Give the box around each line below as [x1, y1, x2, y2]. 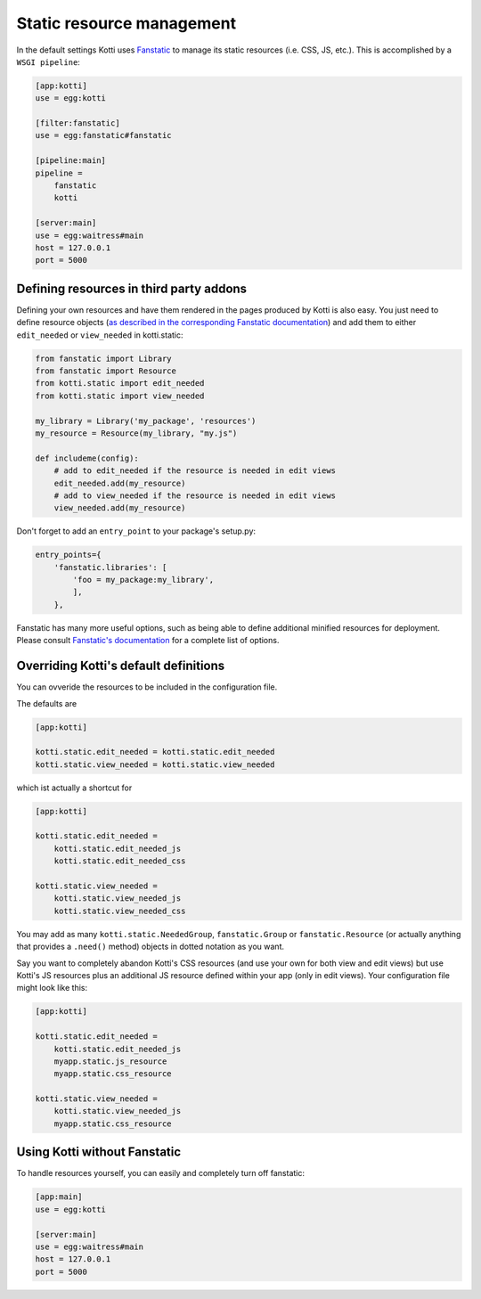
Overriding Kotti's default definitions [16, 658, 225, 674]
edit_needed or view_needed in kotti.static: [16, 330, 183, 340]
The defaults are [16, 698, 77, 708]
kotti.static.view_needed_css [53, 905, 186, 916]
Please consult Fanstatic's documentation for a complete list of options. [16, 635, 280, 646]
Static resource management [16, 13, 236, 33]
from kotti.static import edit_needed [35, 379, 205, 388]
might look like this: [16, 983, 88, 993]
